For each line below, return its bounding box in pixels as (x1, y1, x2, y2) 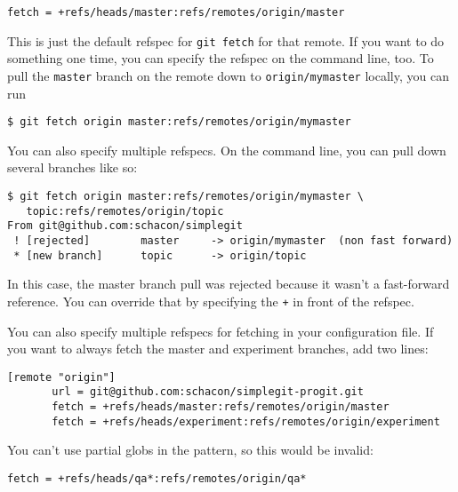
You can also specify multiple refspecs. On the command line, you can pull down (7, 140, 446, 159)
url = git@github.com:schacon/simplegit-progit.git (52, 385, 364, 399)
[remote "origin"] (7, 370, 116, 384)
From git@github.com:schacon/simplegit (7, 219, 243, 233)
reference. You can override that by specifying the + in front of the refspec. (7, 291, 414, 310)
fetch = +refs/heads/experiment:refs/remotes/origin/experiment (52, 415, 440, 428)
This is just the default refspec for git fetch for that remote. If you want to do (7, 31, 445, 50)
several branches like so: (7, 158, 138, 177)
